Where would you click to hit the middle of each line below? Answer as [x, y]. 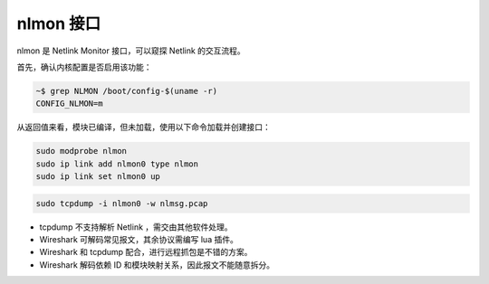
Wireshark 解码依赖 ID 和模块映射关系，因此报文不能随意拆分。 [157, 265]
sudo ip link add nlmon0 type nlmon [117, 164]
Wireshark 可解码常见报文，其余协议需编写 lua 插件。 [139, 240]
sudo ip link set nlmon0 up [98, 177]
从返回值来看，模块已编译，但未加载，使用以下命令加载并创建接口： [144, 128]
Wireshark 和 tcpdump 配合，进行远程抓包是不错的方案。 [146, 252]
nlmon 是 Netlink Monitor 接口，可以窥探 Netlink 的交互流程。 [131, 51]
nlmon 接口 [59, 24]
